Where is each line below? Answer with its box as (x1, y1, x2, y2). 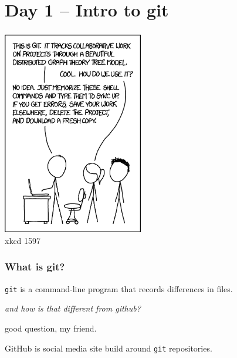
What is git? (5, 259, 65, 274)
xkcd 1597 (5, 234, 41, 246)
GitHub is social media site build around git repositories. (5, 342, 212, 354)
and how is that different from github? (5, 302, 141, 314)
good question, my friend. (5, 322, 97, 334)
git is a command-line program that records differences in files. (5, 282, 233, 295)
